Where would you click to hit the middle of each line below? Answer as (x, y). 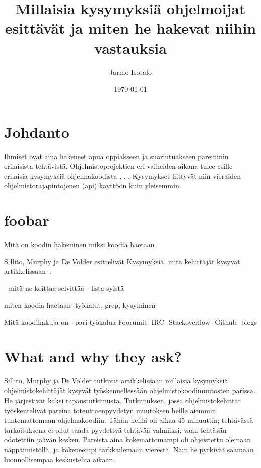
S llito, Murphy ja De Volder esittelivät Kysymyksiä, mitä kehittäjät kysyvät (122, 261)
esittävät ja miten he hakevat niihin (130, 28)
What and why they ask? (93, 356)
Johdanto (37, 132)
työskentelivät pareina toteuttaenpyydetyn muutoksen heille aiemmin (110, 410)
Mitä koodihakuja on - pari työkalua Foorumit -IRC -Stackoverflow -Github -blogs (130, 322)
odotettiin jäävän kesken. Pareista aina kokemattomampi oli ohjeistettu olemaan (128, 440)
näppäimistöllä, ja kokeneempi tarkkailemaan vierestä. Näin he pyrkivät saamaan (129, 449)
